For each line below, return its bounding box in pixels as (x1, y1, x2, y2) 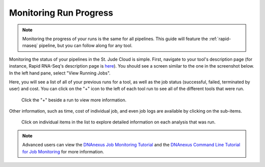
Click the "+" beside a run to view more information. (21, 97, 127, 103)
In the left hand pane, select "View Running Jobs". (9, 70, 110, 76)
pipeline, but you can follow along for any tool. (39, 43, 132, 48)
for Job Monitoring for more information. (22, 148, 104, 154)
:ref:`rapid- (209, 36, 231, 42)
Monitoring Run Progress (9, 7, 113, 18)
